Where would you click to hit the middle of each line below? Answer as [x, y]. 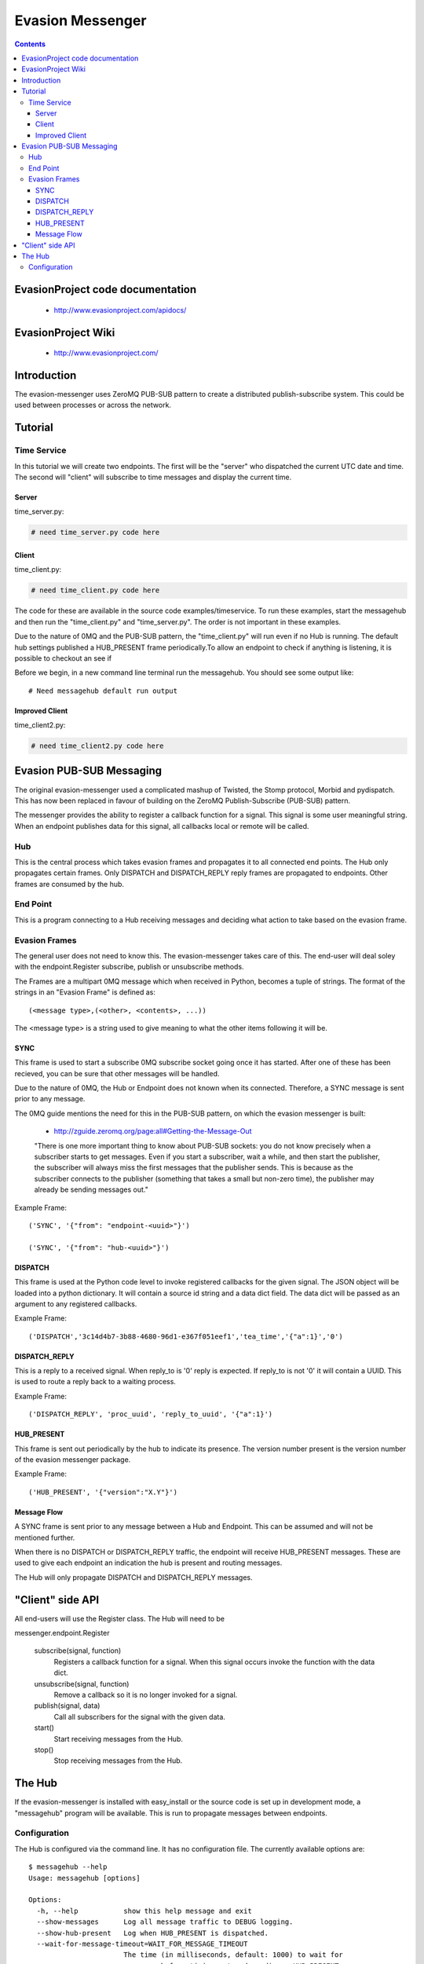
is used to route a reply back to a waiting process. [95, 1382]
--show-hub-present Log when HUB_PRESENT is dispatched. [152, 1933]
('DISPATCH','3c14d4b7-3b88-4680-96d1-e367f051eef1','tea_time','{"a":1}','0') [186, 1336]
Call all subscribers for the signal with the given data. [139, 1717]
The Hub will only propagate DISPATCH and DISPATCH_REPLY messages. [133, 1577]
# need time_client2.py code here [97, 746]
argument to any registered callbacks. [76, 1303]
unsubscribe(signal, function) [82, 1684]
